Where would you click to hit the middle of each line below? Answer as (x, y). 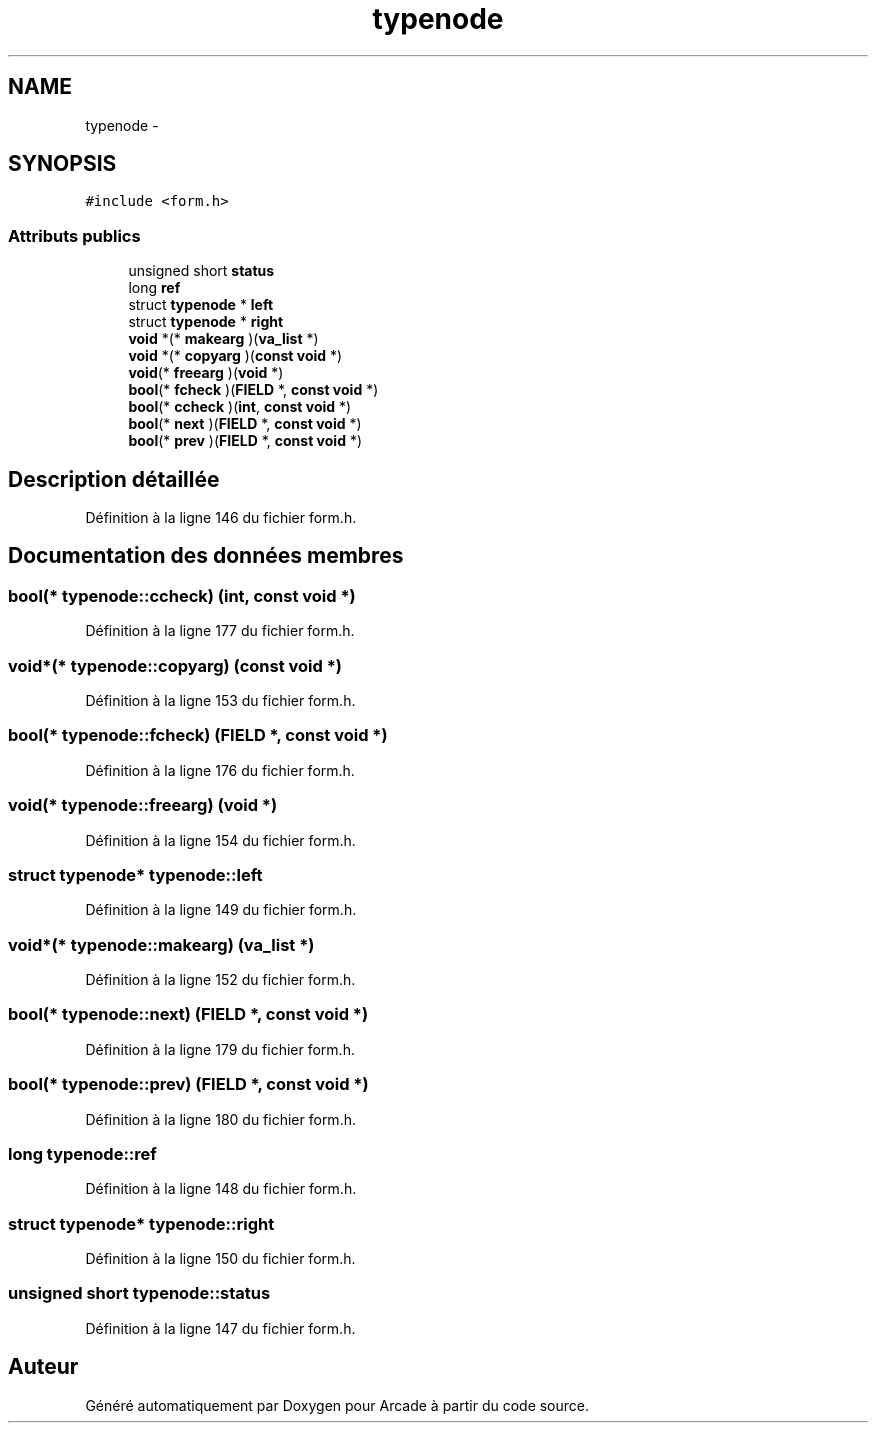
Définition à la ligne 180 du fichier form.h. (220, 1119)
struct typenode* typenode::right (141, 1223)
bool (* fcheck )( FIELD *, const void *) (253, 390)
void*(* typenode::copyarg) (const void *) (175, 665)
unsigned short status (201, 271)
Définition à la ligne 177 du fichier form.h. (220, 631)
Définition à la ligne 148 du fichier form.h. (221, 1189)
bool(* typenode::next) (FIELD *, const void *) (188, 1014)
